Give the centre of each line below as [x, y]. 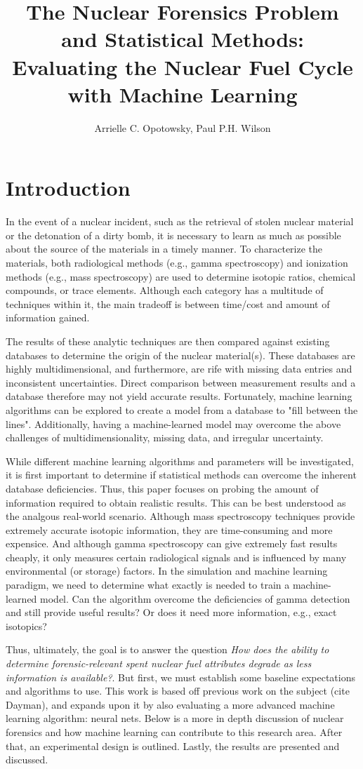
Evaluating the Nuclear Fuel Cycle [183, 66]
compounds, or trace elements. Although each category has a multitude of [165, 290]
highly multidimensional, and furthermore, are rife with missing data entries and [179, 369]
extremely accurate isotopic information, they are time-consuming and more [169, 529]
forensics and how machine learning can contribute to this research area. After [174, 732]
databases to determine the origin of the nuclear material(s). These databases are [180, 355]
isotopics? [26, 626]
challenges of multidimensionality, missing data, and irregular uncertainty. [165, 437]
